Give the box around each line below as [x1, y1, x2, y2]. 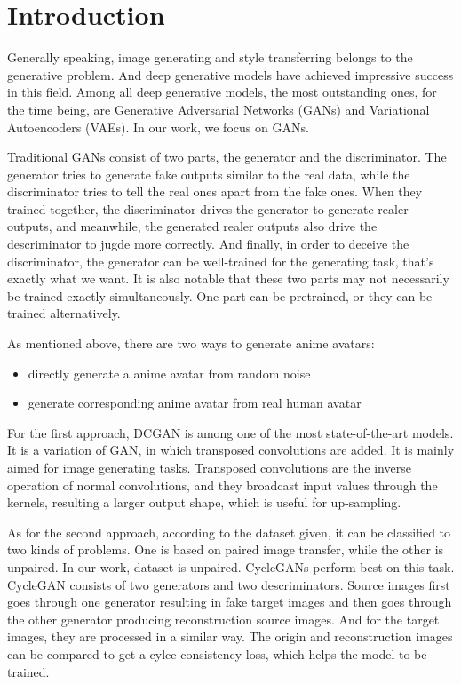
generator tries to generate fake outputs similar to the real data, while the [7, 164, 410, 183]
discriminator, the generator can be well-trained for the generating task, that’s [7, 251, 434, 270]
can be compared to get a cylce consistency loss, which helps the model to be [7, 644, 427, 663]
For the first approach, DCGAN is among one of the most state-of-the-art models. [7, 423, 454, 441]
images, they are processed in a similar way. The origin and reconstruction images [7, 627, 453, 646]
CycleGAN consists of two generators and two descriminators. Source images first [7, 575, 450, 593]
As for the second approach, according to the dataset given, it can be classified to [7, 522, 451, 541]
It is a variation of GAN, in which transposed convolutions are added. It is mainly [7, 441, 455, 459]
